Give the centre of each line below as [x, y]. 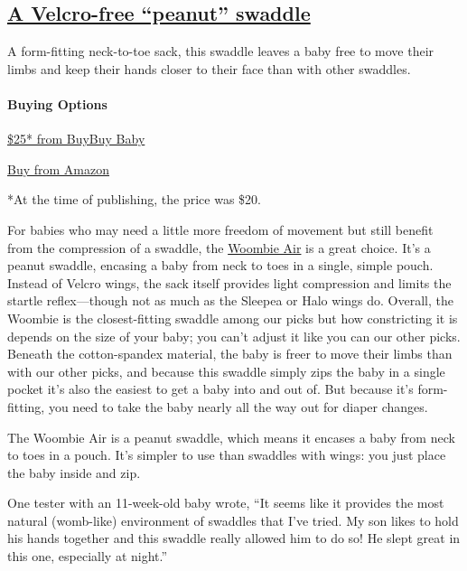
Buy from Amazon [59, 168]
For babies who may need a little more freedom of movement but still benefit [220, 229]
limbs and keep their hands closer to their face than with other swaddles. [209, 68]
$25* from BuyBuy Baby [76, 139]
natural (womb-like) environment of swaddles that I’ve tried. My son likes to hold [233, 520]
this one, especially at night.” [88, 556]
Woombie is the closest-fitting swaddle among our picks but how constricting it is [233, 318]
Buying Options [57, 103]
